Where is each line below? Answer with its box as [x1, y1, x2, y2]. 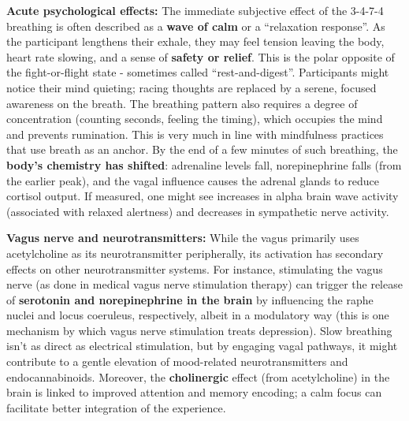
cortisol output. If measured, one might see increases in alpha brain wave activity [6, 188, 399, 204]
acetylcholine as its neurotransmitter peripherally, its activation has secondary [6, 244, 384, 261]
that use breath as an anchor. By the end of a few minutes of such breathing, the [6, 141, 398, 158]
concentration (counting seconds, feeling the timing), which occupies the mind [6, 110, 383, 127]
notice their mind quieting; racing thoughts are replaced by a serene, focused [6, 79, 377, 95]
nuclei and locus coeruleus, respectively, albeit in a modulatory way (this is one [6, 307, 389, 323]
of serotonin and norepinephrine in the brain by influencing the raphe [6, 291, 374, 307]
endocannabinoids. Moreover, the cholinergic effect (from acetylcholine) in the [6, 368, 390, 385]
